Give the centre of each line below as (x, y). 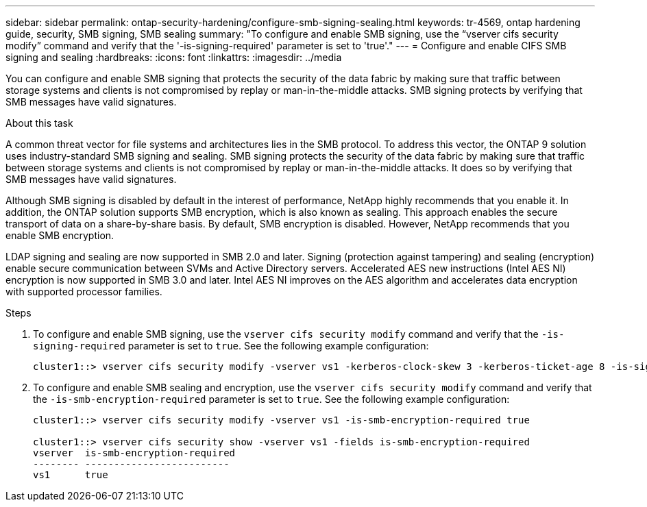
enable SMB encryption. (60, 235)
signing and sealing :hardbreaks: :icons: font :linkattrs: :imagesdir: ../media (174, 57)
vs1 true (71, 475)
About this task (39, 123)
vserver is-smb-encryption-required (134, 453)
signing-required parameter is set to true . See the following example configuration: (231, 346)
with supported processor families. (84, 292)
